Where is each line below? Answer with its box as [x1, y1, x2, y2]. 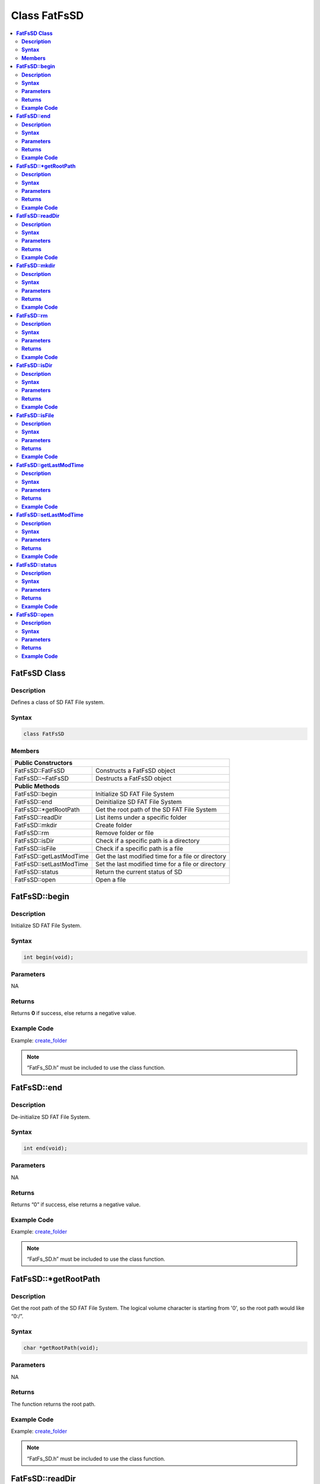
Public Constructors [14, 759, 73, 767]
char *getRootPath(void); [23, 1345, 99, 1351]
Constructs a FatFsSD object [95, 766, 175, 775]
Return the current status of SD [95, 868, 183, 876]
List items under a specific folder [95, 813, 187, 822]
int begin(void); [23, 953, 74, 960]
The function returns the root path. [11, 1400, 96, 1407]
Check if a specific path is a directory [95, 837, 200, 845]
